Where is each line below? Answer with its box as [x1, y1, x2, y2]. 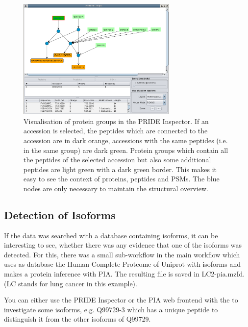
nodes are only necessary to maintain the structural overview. [24, 183, 208, 193]
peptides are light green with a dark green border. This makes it [24, 164, 217, 174]
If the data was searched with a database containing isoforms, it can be [4, 230, 218, 240]
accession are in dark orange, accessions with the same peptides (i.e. [24, 135, 228, 145]
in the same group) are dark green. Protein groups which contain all [24, 145, 228, 155]
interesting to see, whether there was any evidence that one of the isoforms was [4, 240, 242, 250]
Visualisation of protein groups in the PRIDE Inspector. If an [24, 116, 209, 126]
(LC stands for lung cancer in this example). [4, 278, 137, 288]
